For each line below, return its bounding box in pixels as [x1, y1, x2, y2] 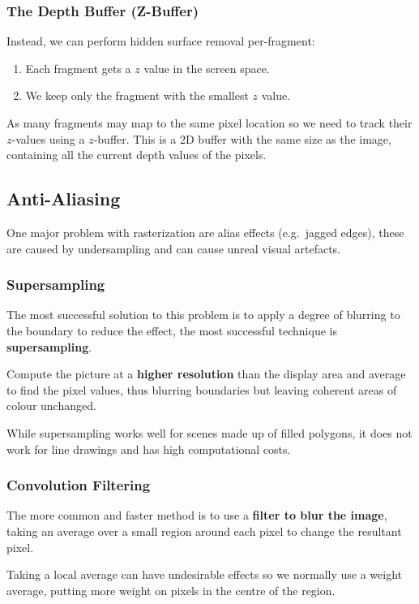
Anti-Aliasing [6, 186, 121, 211]
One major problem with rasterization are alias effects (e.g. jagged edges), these [6, 223, 404, 240]
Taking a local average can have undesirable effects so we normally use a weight [6, 566, 403, 583]
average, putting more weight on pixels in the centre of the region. [6, 581, 336, 598]
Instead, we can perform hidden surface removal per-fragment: [6, 32, 315, 50]
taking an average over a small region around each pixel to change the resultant [6, 522, 402, 539]
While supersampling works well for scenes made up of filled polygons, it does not [6, 424, 413, 441]
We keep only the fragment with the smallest [25, 87, 249, 104]
